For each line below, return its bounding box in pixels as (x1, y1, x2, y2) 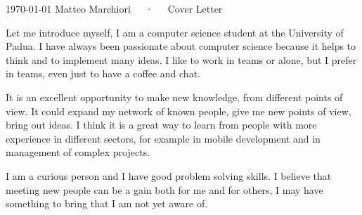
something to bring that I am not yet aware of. (6, 196, 208, 211)
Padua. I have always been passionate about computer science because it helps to (6, 39, 356, 53)
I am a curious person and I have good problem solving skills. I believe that (6, 168, 332, 183)
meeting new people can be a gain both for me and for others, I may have (6, 182, 323, 197)
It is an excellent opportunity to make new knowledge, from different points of (6, 89, 343, 104)
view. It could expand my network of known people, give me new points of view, (6, 103, 351, 118)
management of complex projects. (6, 145, 150, 159)
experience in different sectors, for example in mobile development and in (6, 131, 321, 145)
